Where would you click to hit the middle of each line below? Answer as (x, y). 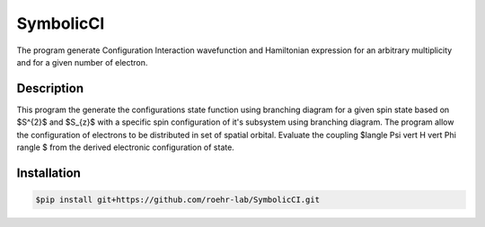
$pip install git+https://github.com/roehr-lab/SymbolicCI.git (178, 200)
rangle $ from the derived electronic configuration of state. (126, 147)
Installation (48, 173)
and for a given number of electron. (82, 62)
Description (50, 88)
